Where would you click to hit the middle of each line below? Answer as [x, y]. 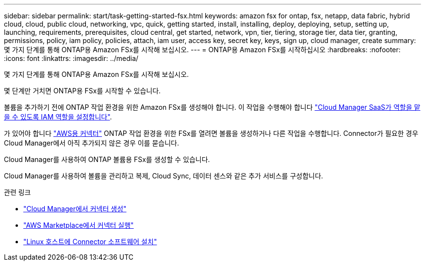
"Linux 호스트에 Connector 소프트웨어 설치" [90, 242]
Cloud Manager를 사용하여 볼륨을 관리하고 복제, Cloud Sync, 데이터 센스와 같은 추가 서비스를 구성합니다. [163, 176]
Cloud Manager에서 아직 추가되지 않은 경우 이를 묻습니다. [91, 143]
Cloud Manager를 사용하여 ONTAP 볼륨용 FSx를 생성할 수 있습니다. [107, 159]
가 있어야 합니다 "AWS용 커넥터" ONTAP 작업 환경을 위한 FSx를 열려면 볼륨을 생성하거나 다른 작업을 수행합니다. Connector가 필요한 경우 [211, 133]
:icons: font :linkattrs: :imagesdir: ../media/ [71, 58]
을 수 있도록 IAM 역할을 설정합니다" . [58, 117]
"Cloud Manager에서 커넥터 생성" [75, 209]
